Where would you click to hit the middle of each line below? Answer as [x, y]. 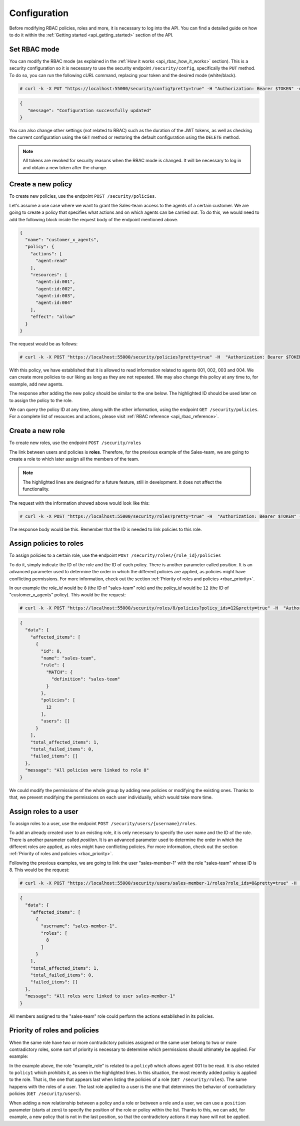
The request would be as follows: [43, 344]
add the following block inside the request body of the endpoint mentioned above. [94, 219]
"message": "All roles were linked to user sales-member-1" [100, 996]
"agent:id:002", [55, 289]
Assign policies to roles [46, 543]
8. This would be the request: [39, 870]
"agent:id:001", [55, 282]
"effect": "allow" [53, 317]
